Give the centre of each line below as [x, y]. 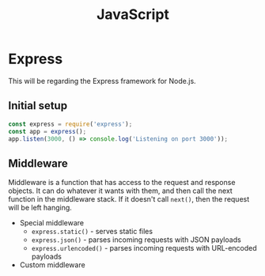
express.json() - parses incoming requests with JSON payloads [136, 240]
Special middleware [52, 223]
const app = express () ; [47, 131]
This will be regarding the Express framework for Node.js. [102, 81]
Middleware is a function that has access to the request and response [122, 183]
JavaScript [133, 15]
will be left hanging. [40, 208]
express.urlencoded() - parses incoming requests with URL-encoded [144, 248]
